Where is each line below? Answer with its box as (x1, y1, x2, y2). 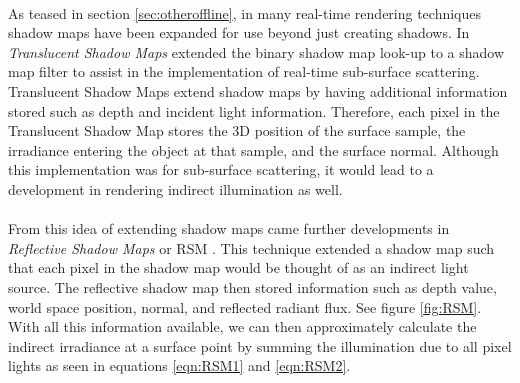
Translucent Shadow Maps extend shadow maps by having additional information (8, 80, 508, 101)
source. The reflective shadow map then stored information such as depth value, (8, 276, 497, 297)
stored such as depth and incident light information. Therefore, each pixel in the (8, 100, 500, 121)
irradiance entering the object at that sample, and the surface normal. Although (8, 139, 499, 160)
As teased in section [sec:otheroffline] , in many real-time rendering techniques (8, 2, 482, 23)
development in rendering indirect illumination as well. (8, 178, 343, 199)
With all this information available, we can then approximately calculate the (8, 316, 477, 337)
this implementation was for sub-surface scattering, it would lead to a (8, 159, 434, 180)
